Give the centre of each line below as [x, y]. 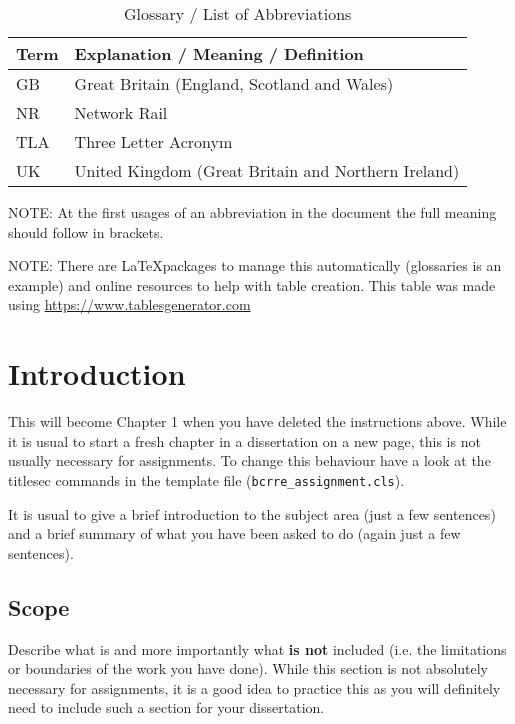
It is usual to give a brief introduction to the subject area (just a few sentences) [252, 513]
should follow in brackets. [86, 231]
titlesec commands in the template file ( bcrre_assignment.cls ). [206, 479]
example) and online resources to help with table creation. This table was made [252, 284]
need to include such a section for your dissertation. [166, 707]
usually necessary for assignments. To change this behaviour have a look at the [249, 460]
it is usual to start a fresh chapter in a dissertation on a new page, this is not [244, 440]
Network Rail [121, 112]
